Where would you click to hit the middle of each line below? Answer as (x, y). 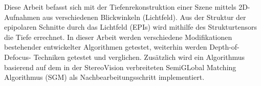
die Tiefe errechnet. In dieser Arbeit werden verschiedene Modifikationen (118, 37)
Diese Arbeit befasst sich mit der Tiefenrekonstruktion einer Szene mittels (120, 7)
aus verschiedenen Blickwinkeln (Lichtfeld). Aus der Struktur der (144, 17)
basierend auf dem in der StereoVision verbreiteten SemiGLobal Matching (120, 67)
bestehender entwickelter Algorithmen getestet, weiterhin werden (106, 47)
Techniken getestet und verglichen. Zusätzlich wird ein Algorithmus (139, 57)
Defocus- (18, 57)
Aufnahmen (22, 17)
